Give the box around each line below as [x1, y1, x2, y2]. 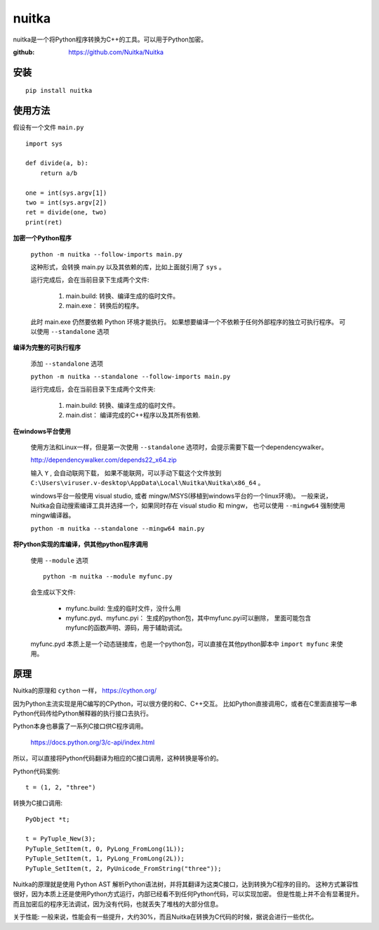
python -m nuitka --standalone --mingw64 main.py [30, 524, 205, 532]
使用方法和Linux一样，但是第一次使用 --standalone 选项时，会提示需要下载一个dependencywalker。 [30, 443, 328, 451]
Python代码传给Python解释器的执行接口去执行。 [13, 709, 153, 717]
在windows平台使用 [13, 427, 72, 435]
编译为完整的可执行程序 [13, 343, 81, 351]
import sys [25, 139, 63, 148]
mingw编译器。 [30, 511, 75, 519]
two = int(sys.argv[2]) [25, 198, 107, 207]
